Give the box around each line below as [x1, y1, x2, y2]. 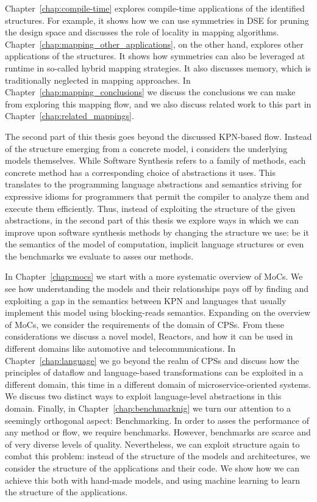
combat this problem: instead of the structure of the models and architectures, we [5, 449, 310, 462]
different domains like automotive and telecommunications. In [5, 342, 236, 355]
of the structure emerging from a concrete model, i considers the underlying [5, 142, 288, 155]
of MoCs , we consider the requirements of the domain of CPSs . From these [5, 318, 284, 330]
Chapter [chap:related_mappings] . [5, 109, 134, 122]
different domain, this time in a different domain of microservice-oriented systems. [5, 377, 312, 390]
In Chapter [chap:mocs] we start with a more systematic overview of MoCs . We [5, 270, 303, 283]
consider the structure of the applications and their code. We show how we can [5, 461, 300, 474]
